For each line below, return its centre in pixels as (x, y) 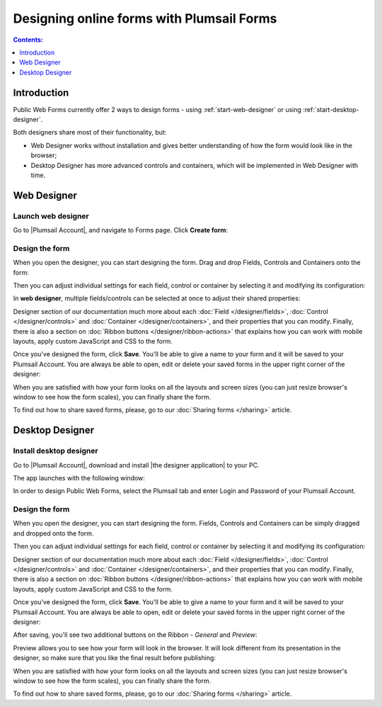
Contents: (28, 40)
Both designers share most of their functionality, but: (90, 132)
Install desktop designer (56, 451)
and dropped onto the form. (53, 533)
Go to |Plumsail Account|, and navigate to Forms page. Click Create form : (121, 230)
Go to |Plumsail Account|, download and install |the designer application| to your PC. (136, 465)
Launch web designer (51, 216)
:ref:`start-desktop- (331, 109)
